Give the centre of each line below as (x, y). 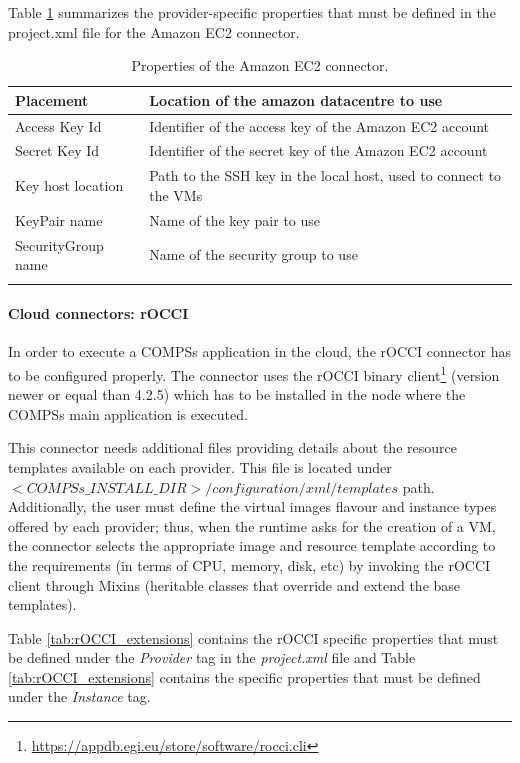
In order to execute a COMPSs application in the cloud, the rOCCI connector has (259, 351)
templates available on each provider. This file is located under (200, 466)
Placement (52, 99)
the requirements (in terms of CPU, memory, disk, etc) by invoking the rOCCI (249, 564)
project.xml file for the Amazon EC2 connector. (154, 31)
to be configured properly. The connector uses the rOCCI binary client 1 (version (254, 373)
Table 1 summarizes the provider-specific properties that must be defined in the (252, 12)
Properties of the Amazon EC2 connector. (260, 65)
